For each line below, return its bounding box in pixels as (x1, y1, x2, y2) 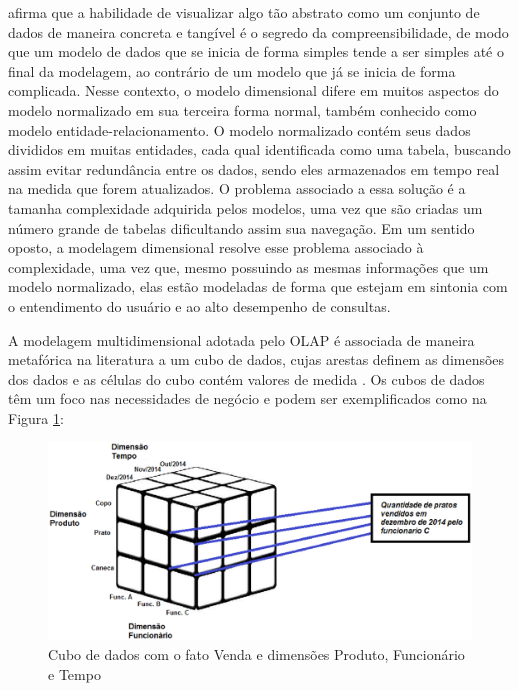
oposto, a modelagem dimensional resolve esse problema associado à (8, 237, 424, 258)
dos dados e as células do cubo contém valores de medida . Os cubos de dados (8, 368, 485, 389)
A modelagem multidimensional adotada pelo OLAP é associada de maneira (8, 329, 475, 350)
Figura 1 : (8, 407, 64, 428)
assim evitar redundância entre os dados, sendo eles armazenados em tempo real (8, 158, 500, 179)
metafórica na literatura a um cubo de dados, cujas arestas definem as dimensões (8, 349, 505, 370)
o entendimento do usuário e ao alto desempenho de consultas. (8, 295, 391, 316)
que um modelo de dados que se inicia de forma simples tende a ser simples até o (8, 41, 504, 62)
